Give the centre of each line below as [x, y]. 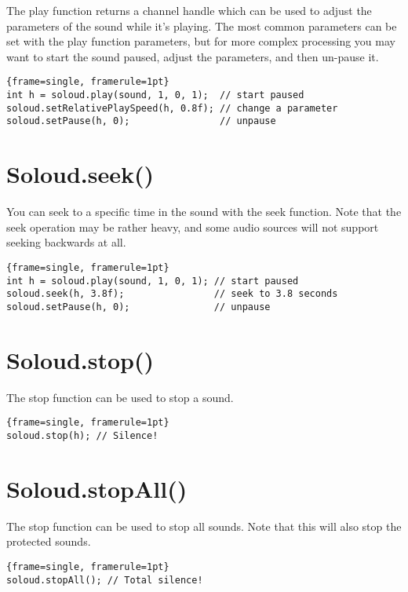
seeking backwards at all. [66, 242]
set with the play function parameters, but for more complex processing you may [201, 41]
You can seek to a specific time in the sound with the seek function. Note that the [204, 212]
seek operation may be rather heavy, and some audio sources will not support [193, 227]
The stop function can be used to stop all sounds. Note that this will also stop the [204, 526]
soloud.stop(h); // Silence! [82, 435]
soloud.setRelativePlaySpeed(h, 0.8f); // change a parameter [172, 108]
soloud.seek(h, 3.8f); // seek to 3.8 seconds [172, 294]
